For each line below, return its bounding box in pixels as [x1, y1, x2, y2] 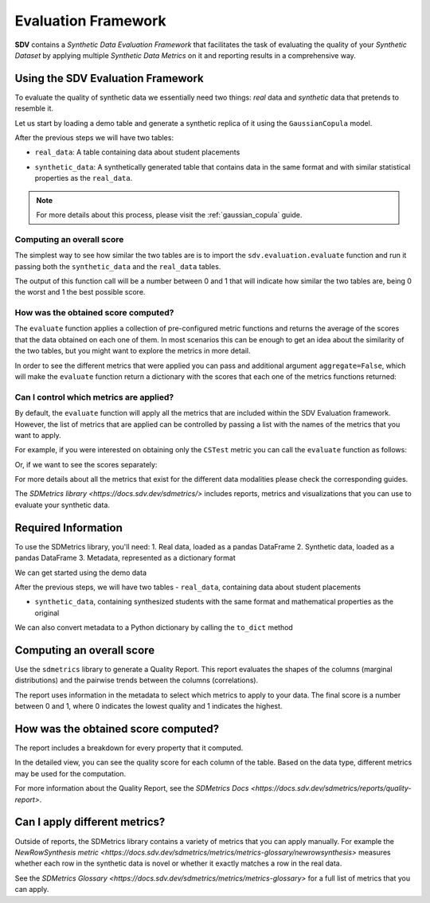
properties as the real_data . [34, 174, 133, 183]
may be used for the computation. [14, 768, 127, 778]
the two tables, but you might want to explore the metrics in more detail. [14, 346, 251, 356]
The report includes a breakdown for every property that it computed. [14, 743, 244, 752]
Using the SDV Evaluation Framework [14, 72, 205, 85]
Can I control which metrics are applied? [14, 391, 174, 402]
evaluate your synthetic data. [14, 500, 111, 510]
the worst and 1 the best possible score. [14, 287, 146, 297]
